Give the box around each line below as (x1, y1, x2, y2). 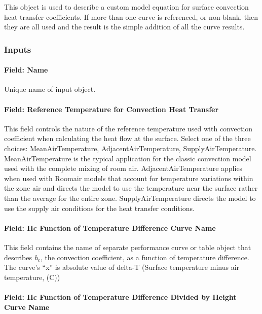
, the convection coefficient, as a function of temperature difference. (40, 252, 249, 262)
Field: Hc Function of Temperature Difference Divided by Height (4, 291, 237, 302)
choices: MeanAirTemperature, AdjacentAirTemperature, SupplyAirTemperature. (4, 143, 257, 153)
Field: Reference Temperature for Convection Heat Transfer (4, 103, 219, 114)
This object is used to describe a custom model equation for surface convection (4, 2, 249, 12)
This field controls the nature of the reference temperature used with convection (4, 123, 253, 133)
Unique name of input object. (4, 84, 96, 94)
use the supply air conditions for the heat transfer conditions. (4, 202, 195, 213)
